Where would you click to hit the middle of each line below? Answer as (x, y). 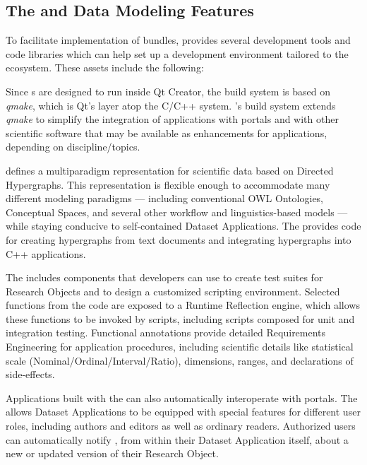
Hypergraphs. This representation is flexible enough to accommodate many (168, 184)
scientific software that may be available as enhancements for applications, (167, 133)
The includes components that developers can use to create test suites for (164, 277)
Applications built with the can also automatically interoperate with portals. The (182, 398)
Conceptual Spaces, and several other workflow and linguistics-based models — (177, 212)
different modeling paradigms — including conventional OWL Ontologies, (165, 198)
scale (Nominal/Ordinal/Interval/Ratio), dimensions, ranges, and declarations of (180, 360)
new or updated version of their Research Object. (112, 453)
